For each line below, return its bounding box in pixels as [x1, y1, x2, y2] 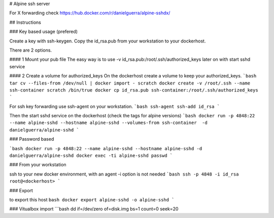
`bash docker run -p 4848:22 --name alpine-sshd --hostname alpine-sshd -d [9, 146, 202, 151]
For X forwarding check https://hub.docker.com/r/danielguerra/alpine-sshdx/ [9, 10, 170, 16]
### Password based [9, 136, 54, 142]
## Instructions [9, 19, 42, 25]
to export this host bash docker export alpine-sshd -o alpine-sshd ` [9, 196, 175, 202]
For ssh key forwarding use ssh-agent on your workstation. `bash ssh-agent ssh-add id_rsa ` [9, 103, 220, 109]
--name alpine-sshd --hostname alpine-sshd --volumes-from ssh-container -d [9, 120, 208, 126]
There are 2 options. [9, 47, 52, 53]
